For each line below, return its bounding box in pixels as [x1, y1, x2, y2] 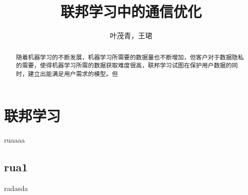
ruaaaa [4, 135, 25, 145]
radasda [4, 183, 28, 193]
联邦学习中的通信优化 [60, 1, 202, 22]
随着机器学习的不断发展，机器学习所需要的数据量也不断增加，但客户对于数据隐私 [16, 52, 244, 61]
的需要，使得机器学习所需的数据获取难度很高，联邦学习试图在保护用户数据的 [16, 61, 232, 70]
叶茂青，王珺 [110, 30, 152, 41]
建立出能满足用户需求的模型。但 [28, 69, 118, 78]
